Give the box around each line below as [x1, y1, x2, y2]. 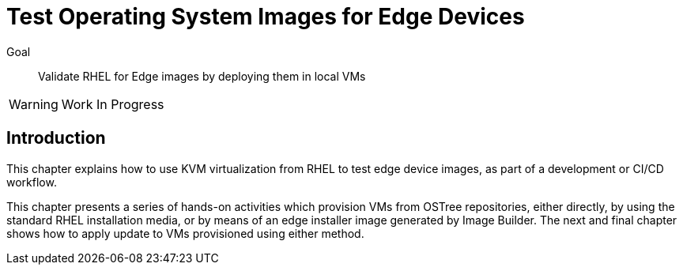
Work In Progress [61, 96, 164, 112]
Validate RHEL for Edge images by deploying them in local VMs [38, 69, 366, 83]
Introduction [6, 128, 106, 149]
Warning [9, 96, 58, 112]
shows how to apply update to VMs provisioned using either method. [6, 226, 364, 240]
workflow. [6, 175, 57, 189]
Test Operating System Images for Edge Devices [6, 3, 525, 30]
